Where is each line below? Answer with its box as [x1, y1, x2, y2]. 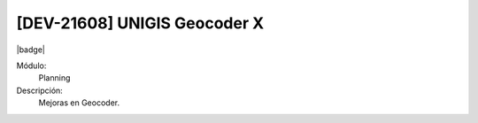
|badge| [16, 44, 46, 55]
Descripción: [16, 85, 64, 96]
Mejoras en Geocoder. [38, 97, 119, 108]
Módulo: [16, 60, 47, 71]
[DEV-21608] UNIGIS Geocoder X [16, 13, 265, 33]
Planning [38, 73, 71, 83]
